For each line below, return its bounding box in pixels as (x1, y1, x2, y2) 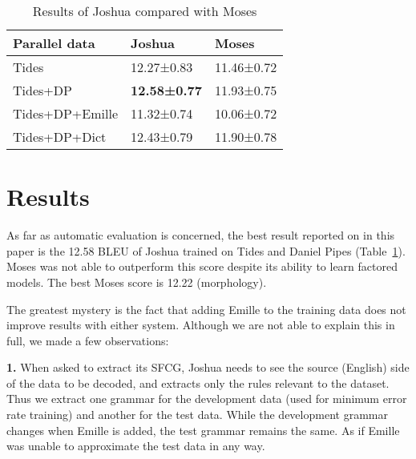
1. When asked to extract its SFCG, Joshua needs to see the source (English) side (6, 359, 410, 376)
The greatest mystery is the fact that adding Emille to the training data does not (6, 300, 406, 317)
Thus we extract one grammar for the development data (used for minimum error (6, 390, 407, 407)
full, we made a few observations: (6, 332, 169, 348)
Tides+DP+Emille (13, 104, 118, 123)
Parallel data (13, 34, 95, 52)
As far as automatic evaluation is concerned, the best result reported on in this (6, 227, 395, 244)
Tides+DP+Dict (13, 127, 107, 146)
